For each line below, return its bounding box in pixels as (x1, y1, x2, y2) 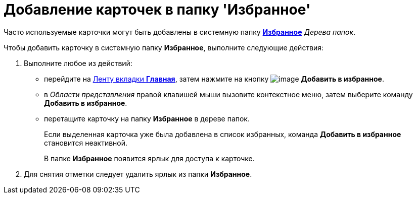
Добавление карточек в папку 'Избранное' (4, 1, 311, 18)
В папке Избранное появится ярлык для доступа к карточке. (44, 154, 255, 163)
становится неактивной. (44, 138, 128, 147)
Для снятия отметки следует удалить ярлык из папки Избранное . (24, 169, 252, 178)
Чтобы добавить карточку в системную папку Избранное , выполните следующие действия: (4, 43, 324, 52)
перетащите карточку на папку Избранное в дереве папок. (44, 114, 250, 123)
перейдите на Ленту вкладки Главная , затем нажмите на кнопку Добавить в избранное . (44, 74, 384, 83)
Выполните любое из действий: (24, 58, 132, 68)
